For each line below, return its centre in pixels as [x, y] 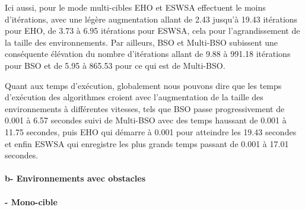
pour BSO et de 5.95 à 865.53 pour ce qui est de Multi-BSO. [115, 65]
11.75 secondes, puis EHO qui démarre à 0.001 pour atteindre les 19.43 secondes [151, 131]
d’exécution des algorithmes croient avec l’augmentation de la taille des [134, 97]
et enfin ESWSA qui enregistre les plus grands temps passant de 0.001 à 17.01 [147, 143]
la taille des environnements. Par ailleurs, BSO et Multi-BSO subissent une [142, 42]
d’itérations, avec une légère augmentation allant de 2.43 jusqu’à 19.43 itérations [151, 19]
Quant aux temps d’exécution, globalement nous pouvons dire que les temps [143, 85]
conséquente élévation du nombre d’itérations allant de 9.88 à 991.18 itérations [148, 54]
